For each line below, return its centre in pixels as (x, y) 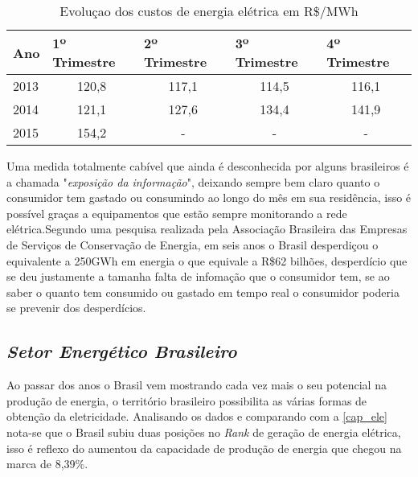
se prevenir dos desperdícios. (76, 308)
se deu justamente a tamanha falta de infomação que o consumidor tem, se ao (198, 276)
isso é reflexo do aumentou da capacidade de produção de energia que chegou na (204, 448)
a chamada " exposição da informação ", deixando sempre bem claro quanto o (193, 181)
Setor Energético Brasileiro (122, 351)
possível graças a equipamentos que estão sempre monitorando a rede (177, 213)
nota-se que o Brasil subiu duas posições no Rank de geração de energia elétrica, (204, 432)
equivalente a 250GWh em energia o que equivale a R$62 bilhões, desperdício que (207, 260)
